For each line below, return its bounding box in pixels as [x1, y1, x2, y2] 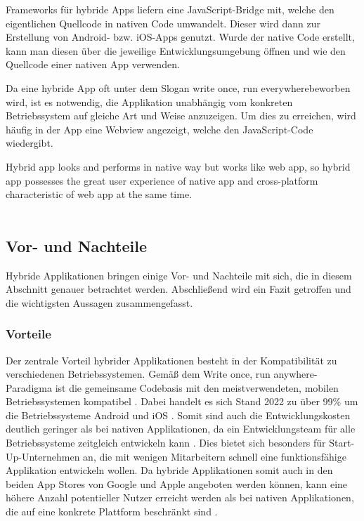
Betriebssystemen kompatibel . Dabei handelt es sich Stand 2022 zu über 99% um [6, 394, 358, 409]
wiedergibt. [6, 136, 53, 150]
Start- [329, 435, 355, 450]
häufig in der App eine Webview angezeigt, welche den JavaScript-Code [6, 121, 313, 136]
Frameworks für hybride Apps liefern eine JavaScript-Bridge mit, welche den [6, 2, 334, 16]
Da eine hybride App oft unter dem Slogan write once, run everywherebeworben [6, 80, 351, 95]
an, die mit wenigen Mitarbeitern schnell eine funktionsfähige [83, 449, 346, 463]
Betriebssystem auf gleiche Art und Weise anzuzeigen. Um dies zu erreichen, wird [6, 108, 356, 123]
